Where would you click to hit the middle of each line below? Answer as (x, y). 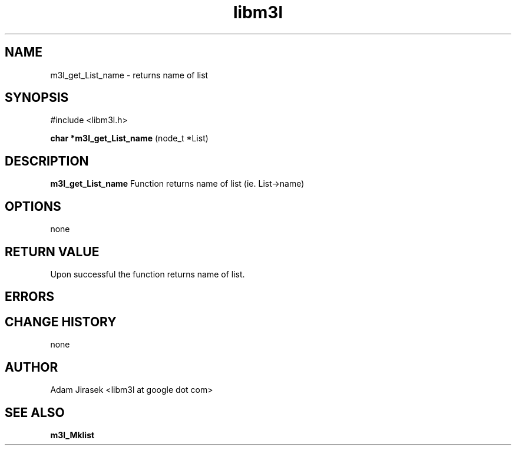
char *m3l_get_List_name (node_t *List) (129, 138)
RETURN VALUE (52, 252)
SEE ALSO (35, 412)
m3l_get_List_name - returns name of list (129, 75)
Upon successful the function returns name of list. (148, 274)
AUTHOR (32, 367)
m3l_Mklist (72, 435)
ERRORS (30, 297)
